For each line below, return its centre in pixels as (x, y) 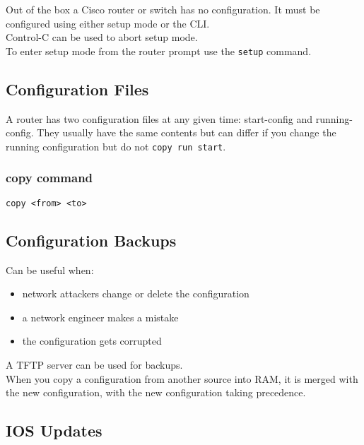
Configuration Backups (91, 240)
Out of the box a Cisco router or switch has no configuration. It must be (163, 9)
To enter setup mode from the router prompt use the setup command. (159, 51)
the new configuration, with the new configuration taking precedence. (156, 392)
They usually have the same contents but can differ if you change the (187, 132)
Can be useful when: (50, 269)
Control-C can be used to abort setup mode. (102, 37)
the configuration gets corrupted (92, 341)
